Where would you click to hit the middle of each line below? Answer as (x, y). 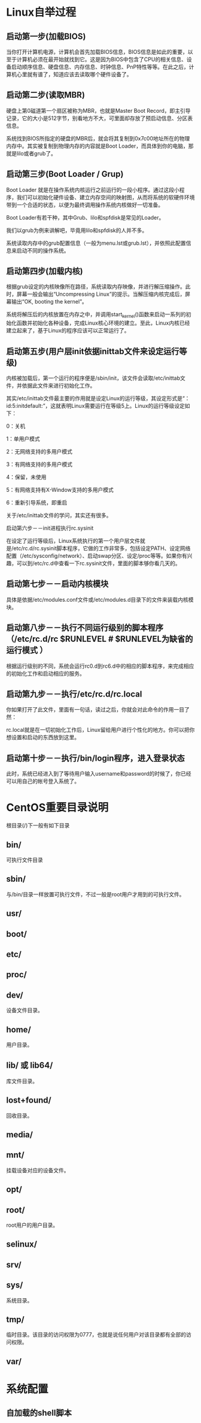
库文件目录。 (22, 1081)
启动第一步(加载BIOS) (46, 36)
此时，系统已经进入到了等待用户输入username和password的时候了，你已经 (99, 774)
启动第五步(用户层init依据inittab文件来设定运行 (93, 351)
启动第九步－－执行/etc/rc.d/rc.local (74, 694)
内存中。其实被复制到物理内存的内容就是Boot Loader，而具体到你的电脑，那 (100, 146)
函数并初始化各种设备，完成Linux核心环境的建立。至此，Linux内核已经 (103, 323)
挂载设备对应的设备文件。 (38, 1170)
